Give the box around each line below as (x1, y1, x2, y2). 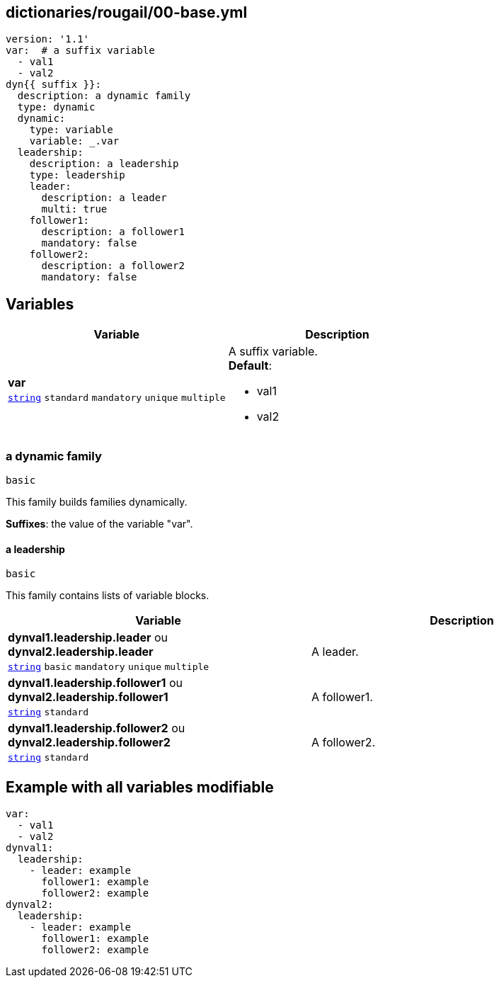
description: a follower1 (41, 226, 185, 238)
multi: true (41, 203, 108, 215)
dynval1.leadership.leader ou (8, 630, 168, 645)
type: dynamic (17, 101, 96, 113)
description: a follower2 (41, 260, 185, 272)
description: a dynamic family (17, 90, 191, 102)
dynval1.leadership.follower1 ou (8, 676, 183, 691)
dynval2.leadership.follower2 (8, 735, 171, 750)
